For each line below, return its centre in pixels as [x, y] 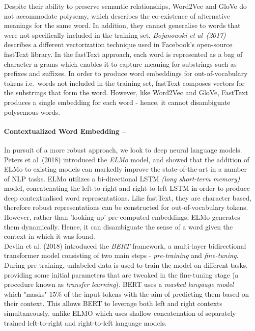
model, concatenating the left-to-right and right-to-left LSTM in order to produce [127, 188]
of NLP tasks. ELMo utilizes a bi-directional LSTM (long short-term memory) [122, 178]
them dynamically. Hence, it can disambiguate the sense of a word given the [118, 226]
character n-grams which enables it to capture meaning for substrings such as [120, 64]
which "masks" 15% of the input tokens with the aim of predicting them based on [127, 293]
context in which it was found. [50, 236]
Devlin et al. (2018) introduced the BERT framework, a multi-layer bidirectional [125, 245]
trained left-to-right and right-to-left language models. [85, 322]
